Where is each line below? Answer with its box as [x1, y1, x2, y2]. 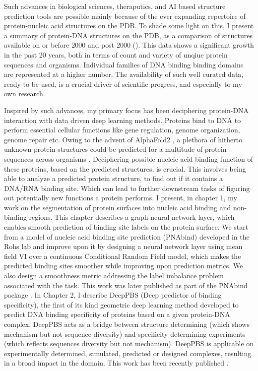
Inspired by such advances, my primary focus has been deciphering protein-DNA [4, 105, 249, 115]
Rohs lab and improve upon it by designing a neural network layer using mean [4, 241, 243, 251]
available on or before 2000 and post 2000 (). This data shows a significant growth [4, 40, 254, 50]
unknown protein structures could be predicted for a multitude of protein [4, 144, 227, 154]
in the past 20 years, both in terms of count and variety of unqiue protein [4, 49, 228, 60]
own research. [4, 88, 45, 99]
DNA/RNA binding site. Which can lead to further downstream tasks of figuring [4, 183, 250, 193]
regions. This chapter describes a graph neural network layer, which [29, 212, 235, 222]
